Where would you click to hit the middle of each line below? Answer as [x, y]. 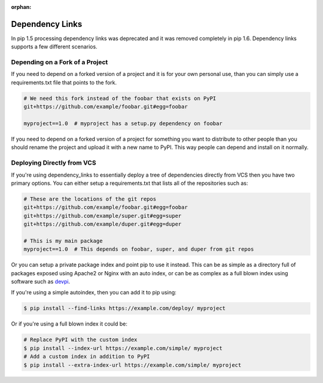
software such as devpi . [41, 281]
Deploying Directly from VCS [54, 163]
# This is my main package [63, 241]
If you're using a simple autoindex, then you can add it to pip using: [94, 293]
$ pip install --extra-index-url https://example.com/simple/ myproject [132, 365]
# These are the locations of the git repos [90, 199]
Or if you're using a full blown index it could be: [69, 324]
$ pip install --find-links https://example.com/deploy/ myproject [125, 308]
